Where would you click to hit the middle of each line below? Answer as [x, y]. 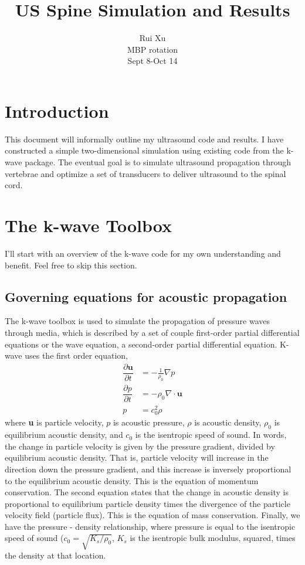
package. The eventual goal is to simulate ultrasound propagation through [158, 162]
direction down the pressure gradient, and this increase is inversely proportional [148, 469]
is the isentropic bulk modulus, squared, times [213, 538]
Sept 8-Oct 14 [152, 61]
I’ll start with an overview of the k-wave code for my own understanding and [143, 253]
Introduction [57, 110]
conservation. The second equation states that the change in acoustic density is [147, 492]
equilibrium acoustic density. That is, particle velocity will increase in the [137, 457]
